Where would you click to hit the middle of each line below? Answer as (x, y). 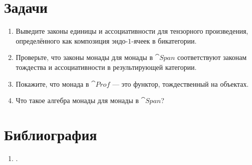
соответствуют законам (212, 57)
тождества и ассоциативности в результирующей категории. (106, 67)
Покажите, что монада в (52, 83)
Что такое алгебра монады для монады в (77, 100)
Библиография (51, 134)
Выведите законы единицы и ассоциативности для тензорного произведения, (132, 31)
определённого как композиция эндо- (72, 40)
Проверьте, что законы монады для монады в (84, 57)
